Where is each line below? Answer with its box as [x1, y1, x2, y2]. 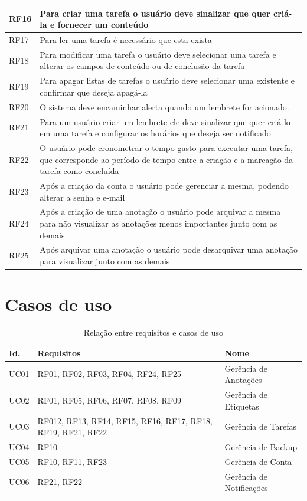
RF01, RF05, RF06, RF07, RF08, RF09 [37, 394, 182, 406]
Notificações [224, 482, 268, 494]
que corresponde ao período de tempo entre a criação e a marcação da [40, 153, 293, 165]
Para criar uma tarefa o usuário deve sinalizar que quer [40, 6, 270, 19]
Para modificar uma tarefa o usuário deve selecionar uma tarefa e [40, 48, 276, 60]
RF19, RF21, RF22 [37, 426, 107, 438]
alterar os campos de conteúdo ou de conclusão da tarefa [40, 60, 245, 72]
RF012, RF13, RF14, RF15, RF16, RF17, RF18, [37, 414, 213, 427]
